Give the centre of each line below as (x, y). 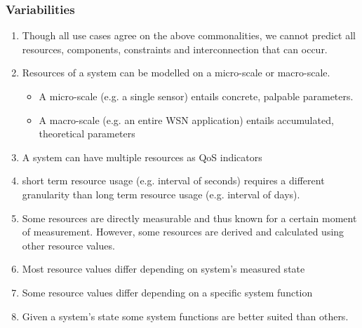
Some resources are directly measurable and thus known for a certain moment (189, 218)
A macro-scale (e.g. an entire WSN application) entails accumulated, (186, 119)
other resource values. (68, 245)
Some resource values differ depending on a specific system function (167, 292)
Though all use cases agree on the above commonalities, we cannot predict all (189, 35)
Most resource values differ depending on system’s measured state (163, 269)
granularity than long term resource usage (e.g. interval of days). (161, 194)
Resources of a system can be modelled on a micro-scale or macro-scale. (176, 73)
